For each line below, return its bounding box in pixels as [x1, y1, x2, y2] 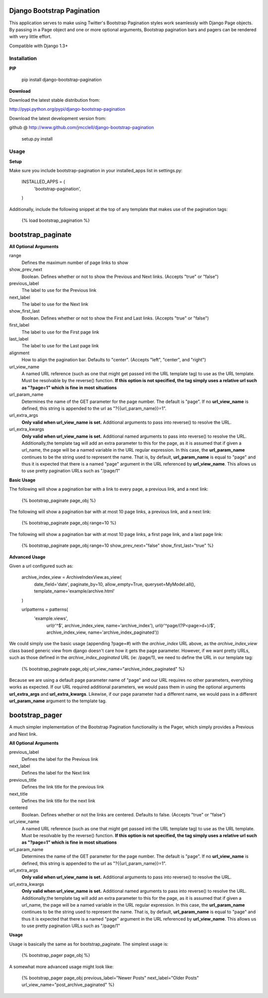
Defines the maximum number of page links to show [21, 260, 129, 266]
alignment [9, 350, 30, 356]
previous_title [9, 777, 37, 783]
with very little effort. [9, 34, 52, 40]
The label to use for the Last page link [21, 343, 99, 349]
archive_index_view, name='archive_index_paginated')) [46, 629, 159, 635]
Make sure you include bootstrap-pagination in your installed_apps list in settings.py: [9, 168, 183, 174]
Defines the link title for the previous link [21, 784, 104, 790]
